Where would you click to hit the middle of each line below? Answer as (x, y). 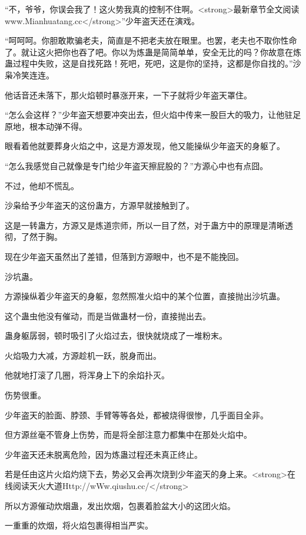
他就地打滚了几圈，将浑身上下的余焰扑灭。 (87, 375)
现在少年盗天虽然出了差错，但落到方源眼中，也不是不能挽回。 (124, 256)
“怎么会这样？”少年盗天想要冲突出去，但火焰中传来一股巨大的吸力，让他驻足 (153, 115)
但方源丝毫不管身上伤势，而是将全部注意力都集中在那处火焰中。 (128, 435)
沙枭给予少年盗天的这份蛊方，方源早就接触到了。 (99, 205)
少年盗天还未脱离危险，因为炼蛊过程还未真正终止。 (104, 454)
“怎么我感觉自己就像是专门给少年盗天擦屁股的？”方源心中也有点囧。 (137, 165)
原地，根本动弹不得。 (46, 126)
